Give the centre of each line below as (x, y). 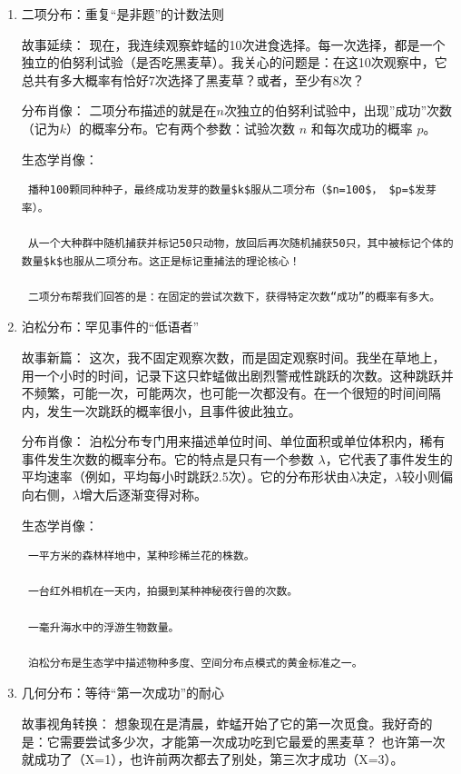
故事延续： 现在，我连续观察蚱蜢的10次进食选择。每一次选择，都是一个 (233, 44)
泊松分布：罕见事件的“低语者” (110, 327)
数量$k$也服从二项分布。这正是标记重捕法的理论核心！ (161, 261)
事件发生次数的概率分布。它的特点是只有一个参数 (167, 458)
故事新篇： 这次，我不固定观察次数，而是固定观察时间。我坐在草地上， (233, 357)
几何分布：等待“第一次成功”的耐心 (123, 693)
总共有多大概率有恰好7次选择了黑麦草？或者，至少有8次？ (193, 79)
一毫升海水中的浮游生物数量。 (103, 627)
